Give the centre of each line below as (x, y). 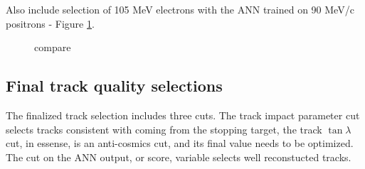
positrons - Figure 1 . (50, 23)
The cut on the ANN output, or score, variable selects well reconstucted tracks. (179, 157)
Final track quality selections (114, 86)
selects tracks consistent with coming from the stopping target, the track (164, 129)
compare (53, 47)
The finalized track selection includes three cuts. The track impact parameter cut (183, 115)
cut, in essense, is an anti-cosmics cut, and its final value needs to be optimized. (180, 143)
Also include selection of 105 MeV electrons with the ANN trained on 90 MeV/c (180, 9)
